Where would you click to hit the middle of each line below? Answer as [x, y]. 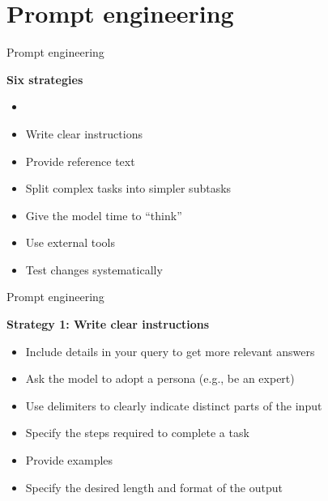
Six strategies [45, 79]
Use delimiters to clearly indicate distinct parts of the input [174, 405]
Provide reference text [80, 161]
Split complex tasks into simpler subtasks [128, 188]
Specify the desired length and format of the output [154, 487]
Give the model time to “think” [104, 215]
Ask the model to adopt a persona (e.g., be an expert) [160, 378]
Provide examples [69, 460]
